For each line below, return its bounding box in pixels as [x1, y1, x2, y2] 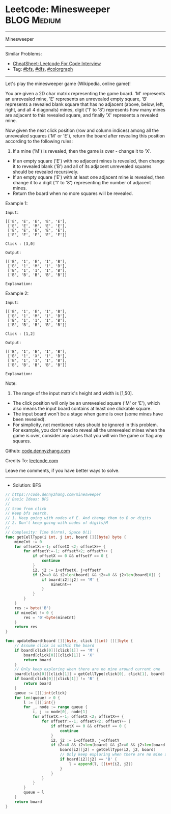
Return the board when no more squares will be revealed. [12, 190, 133, 197]
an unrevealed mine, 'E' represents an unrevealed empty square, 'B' [5, 96, 148, 102]
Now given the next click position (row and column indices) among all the [5, 127, 159, 133]
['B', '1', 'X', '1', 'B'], [7, 353, 67, 358]
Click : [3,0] [5, 241, 36, 246]
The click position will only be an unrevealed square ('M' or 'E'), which [12, 400, 160, 406]
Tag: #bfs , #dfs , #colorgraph [12, 66, 73, 72]
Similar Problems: [5, 50, 42, 57]
